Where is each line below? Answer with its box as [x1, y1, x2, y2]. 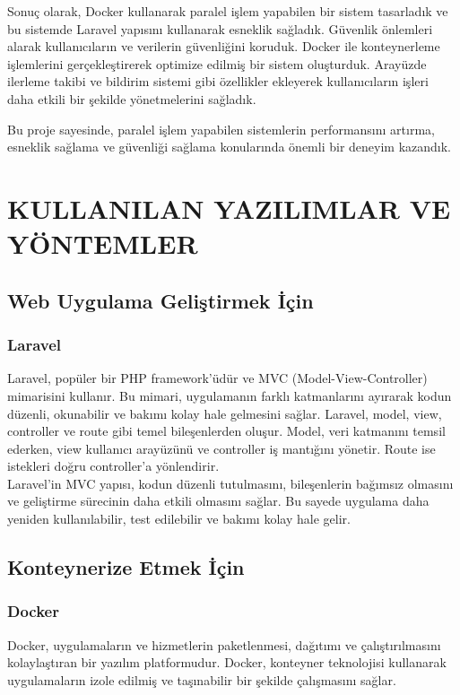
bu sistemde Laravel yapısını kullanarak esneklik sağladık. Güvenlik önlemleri [7, 19, 433, 38]
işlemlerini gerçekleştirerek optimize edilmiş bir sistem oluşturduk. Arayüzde [7, 54, 427, 73]
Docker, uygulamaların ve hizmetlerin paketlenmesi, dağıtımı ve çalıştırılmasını [7, 635, 441, 654]
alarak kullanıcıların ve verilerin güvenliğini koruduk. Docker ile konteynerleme [7, 37, 440, 56]
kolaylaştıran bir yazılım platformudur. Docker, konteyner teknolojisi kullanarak [7, 653, 447, 672]
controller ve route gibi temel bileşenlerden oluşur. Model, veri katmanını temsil [7, 421, 446, 440]
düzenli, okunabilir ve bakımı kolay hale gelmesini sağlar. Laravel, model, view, [7, 404, 442, 422]
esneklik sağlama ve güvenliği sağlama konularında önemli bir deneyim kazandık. [7, 137, 451, 156]
